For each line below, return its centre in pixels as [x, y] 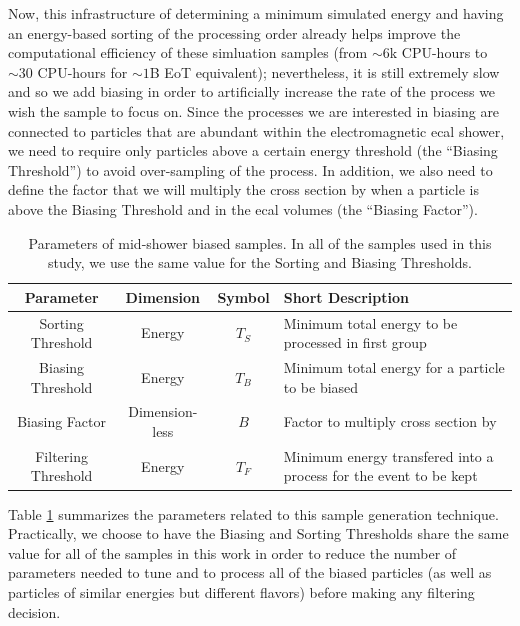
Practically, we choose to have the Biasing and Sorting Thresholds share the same [258, 533]
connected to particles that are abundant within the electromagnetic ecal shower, [256, 130]
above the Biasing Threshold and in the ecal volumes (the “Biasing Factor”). [243, 208]
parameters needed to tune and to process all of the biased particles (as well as [250, 572]
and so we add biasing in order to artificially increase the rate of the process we [252, 91]
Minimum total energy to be [370, 322]
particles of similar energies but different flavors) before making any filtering [241, 591]
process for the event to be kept [380, 475]
